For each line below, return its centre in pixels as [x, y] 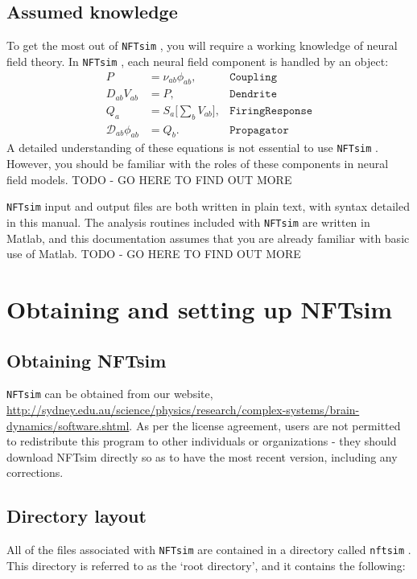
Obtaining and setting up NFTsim [200, 309]
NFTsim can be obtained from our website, [110, 394]
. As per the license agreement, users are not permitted [265, 425]
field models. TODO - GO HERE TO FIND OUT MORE [149, 179]
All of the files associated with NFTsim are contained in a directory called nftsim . [209, 550]
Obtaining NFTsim [87, 360]
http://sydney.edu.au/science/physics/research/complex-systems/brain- [183, 410]
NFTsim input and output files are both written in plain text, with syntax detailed [208, 206]
